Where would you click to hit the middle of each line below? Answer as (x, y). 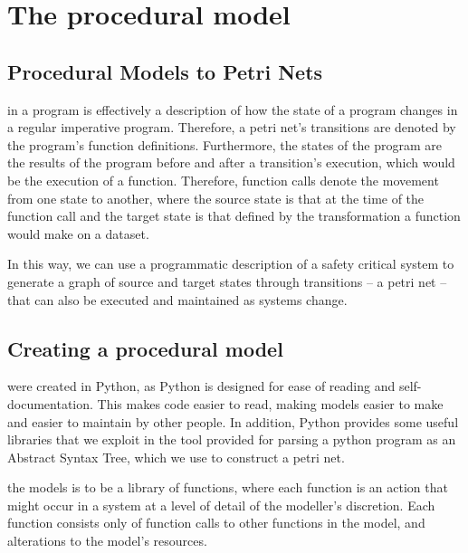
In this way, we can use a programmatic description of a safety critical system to (231, 264)
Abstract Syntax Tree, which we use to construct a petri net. (176, 457)
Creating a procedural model (145, 348)
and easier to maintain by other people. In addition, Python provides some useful (233, 421)
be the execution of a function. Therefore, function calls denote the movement (223, 180)
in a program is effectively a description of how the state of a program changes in (233, 109)
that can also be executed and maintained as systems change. (177, 299)
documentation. (50, 403)
